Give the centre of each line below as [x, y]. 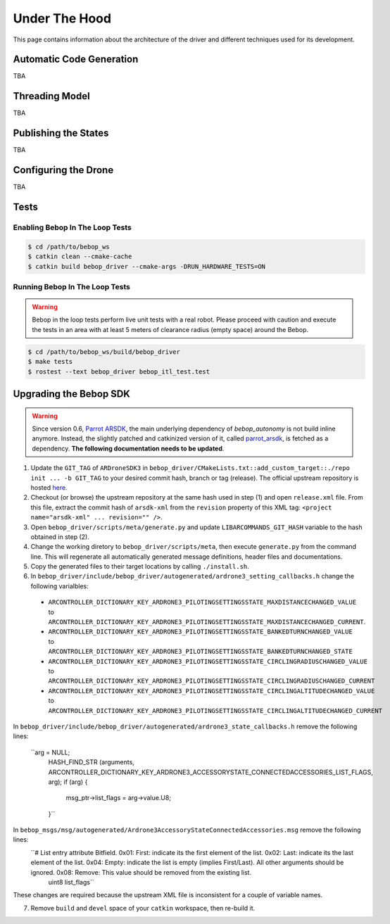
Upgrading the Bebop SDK [71, 394]
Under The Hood [62, 18]
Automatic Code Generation [76, 59]
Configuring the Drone [63, 170]
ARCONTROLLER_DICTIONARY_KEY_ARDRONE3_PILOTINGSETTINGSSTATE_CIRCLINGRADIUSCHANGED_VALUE [208, 661]
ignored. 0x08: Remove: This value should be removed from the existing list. [141, 872]
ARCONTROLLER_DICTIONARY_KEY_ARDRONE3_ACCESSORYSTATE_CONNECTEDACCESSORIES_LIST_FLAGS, [210, 772]
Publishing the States [61, 133]
